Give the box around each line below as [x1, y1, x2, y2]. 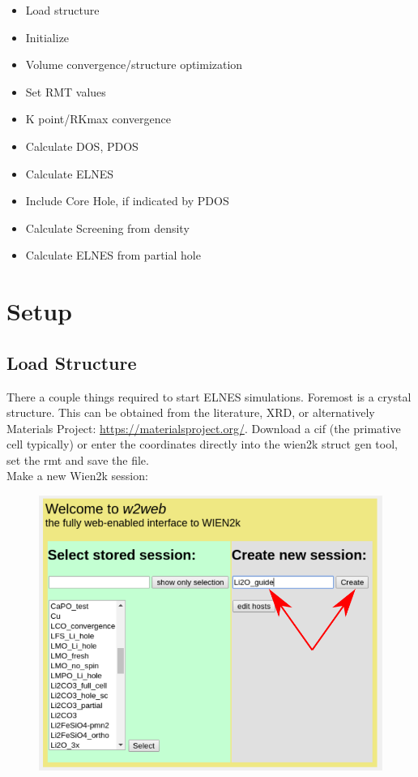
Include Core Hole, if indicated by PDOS [25, 192, 229, 209]
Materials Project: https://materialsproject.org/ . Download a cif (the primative [6, 419, 401, 436]
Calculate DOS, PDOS [25, 137, 139, 154]
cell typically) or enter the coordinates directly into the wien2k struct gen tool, [6, 436, 398, 453]
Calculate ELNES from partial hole [25, 247, 201, 264]
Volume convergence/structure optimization [25, 56, 243, 73]
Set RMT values [25, 83, 106, 100]
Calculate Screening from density [25, 219, 190, 236]
